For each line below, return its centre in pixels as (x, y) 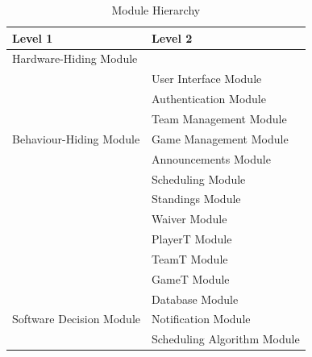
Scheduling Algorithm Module (225, 339)
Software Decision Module (76, 319)
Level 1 (33, 37)
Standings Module (196, 199)
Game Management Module (220, 138)
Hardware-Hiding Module (75, 58)
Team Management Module (219, 118)
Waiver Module (189, 219)
